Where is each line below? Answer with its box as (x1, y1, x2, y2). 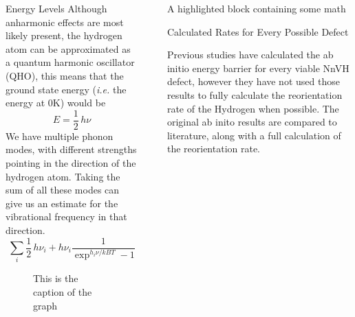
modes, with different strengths (6, 142, 137, 156)
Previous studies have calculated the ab (166, 47, 334, 62)
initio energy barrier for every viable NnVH (166, 60, 349, 75)
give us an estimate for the (6, 196, 118, 210)
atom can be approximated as (6, 41, 131, 56)
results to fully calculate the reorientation (166, 87, 343, 102)
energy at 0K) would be (6, 95, 106, 110)
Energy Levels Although (6, 1, 107, 15)
